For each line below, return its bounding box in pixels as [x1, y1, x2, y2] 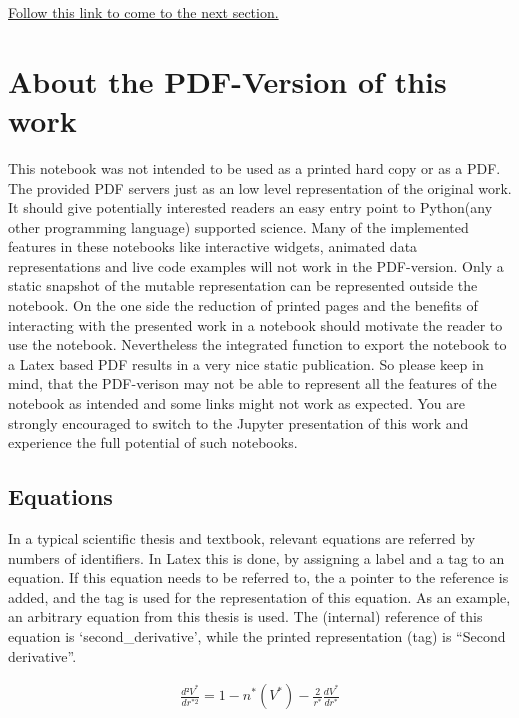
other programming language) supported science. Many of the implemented [8, 216, 469, 237]
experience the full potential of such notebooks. [8, 432, 298, 453]
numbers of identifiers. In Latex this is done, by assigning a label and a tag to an [8, 547, 505, 568]
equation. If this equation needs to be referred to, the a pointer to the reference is [8, 567, 509, 588]
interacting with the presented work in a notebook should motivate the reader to [8, 314, 503, 335]
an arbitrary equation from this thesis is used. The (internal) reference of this [8, 606, 483, 627]
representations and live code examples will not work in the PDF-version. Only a [8, 255, 504, 276]
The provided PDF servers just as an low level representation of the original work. [8, 177, 512, 198]
